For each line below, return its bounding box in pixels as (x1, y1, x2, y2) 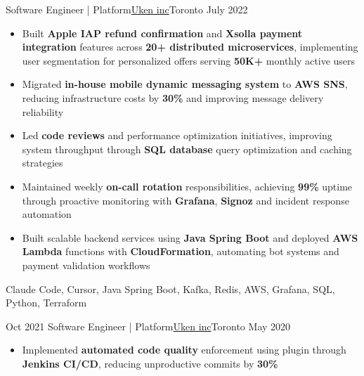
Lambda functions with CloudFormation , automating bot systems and (22, 244, 339, 259)
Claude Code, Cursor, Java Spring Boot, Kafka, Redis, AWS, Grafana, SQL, (6, 281, 335, 296)
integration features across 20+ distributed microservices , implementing (22, 39, 358, 54)
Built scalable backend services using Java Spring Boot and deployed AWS (22, 230, 358, 245)
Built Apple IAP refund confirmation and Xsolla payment (22, 25, 303, 40)
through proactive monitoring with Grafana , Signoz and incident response (22, 193, 349, 207)
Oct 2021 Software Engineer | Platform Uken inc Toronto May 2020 (6, 318, 291, 333)
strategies (22, 155, 63, 170)
